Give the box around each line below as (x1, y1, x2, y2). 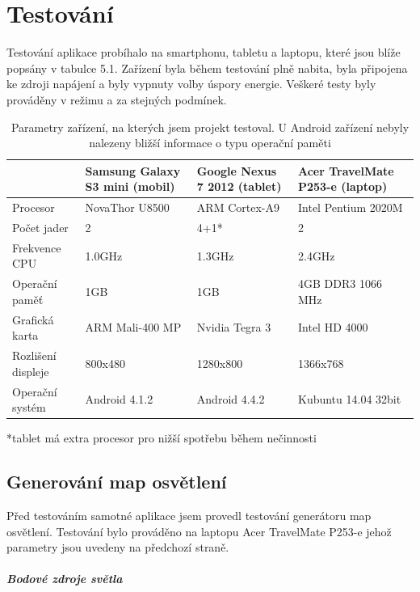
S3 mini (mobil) (85, 178, 175, 195)
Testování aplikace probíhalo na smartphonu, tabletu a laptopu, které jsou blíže (6, 44, 401, 61)
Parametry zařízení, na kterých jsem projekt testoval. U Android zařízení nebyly (10, 118, 409, 135)
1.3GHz (196, 247, 234, 264)
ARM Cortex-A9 (196, 199, 279, 216)
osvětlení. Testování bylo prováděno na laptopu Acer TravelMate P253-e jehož (6, 522, 392, 539)
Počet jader (12, 218, 69, 235)
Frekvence (12, 239, 61, 256)
